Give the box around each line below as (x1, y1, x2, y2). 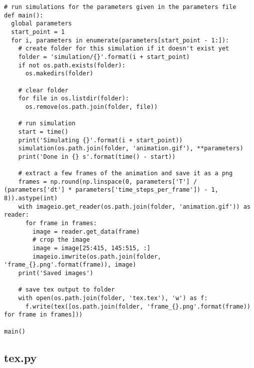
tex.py (4, 350, 37, 365)
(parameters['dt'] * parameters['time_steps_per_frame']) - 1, (4, 186, 219, 194)
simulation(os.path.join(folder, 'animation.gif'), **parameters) (18, 145, 244, 152)
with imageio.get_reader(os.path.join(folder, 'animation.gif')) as (18, 203, 251, 210)
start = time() (18, 128, 68, 135)
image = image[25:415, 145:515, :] (32, 245, 151, 252)
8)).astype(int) (4, 195, 58, 202)
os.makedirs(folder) (25, 70, 93, 77)
